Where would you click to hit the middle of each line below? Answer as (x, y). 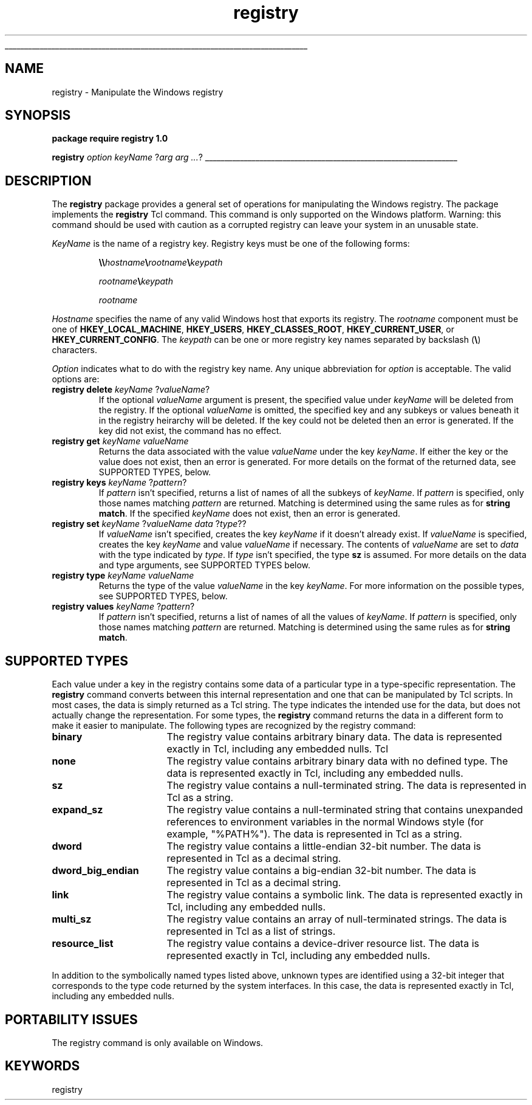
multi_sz (72, 919)
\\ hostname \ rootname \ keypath (161, 263)
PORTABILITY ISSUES (71, 1019)
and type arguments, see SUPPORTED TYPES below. (205, 565)
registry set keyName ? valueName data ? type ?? (149, 524)
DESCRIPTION (48, 181)
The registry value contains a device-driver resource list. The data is (323, 944)
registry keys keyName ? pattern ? (119, 483)
